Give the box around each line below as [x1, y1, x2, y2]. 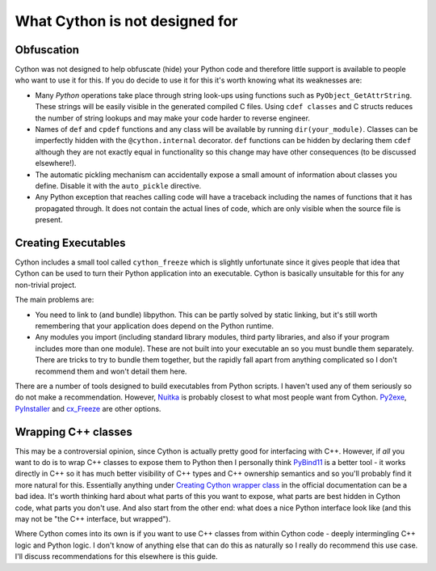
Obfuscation [15, 43, 80, 57]
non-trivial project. [15, 280, 77, 290]
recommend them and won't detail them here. [35, 366, 187, 376]
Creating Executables [15, 235, 126, 250]
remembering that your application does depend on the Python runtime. [35, 321, 275, 331]
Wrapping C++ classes [15, 425, 133, 438]
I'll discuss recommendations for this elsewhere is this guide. [15, 552, 218, 561]
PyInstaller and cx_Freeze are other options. [15, 404, 161, 413]
